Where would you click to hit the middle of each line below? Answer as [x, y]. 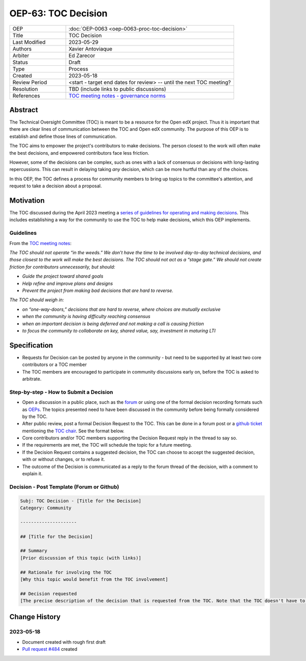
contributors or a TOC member [54, 364]
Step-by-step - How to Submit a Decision [61, 392]
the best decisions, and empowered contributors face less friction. [79, 153]
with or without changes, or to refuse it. [64, 459]
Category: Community [46, 508]
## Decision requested [48, 594]
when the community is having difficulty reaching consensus [86, 316]
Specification [31, 345]
